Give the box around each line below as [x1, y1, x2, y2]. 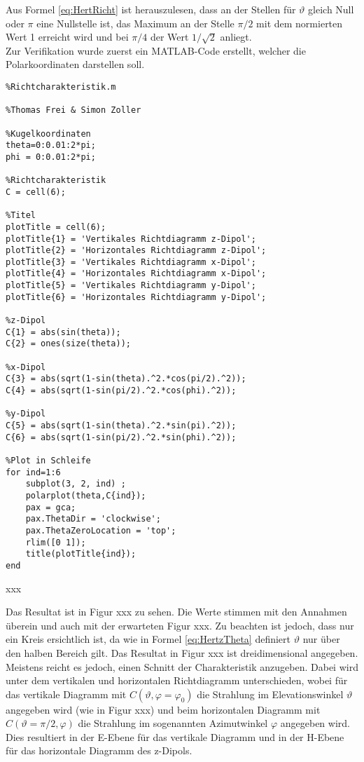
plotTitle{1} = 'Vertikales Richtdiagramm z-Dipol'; [6, 233, 256, 244]
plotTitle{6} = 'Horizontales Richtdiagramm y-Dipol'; [6, 292, 267, 302]
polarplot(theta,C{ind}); [25, 490, 146, 501]
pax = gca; [25, 502, 76, 512]
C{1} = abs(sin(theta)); [6, 327, 121, 337]
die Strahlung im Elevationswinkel [197, 686, 344, 701]
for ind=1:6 [6, 467, 61, 477]
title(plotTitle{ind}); [25, 549, 136, 559]
